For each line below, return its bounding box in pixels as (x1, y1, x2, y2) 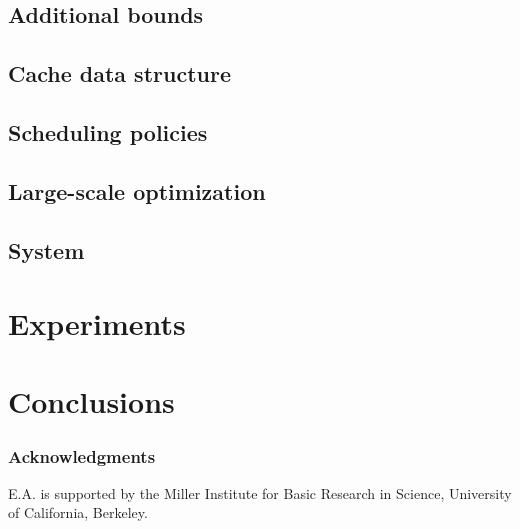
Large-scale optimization (8, 175, 266, 206)
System (8, 234, 85, 265)
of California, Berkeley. (8, 502, 148, 523)
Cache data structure (8, 58, 231, 89)
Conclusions (8, 381, 175, 422)
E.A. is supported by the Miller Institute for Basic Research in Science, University (8, 482, 512, 503)
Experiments (8, 303, 186, 344)
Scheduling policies (8, 116, 208, 147)
